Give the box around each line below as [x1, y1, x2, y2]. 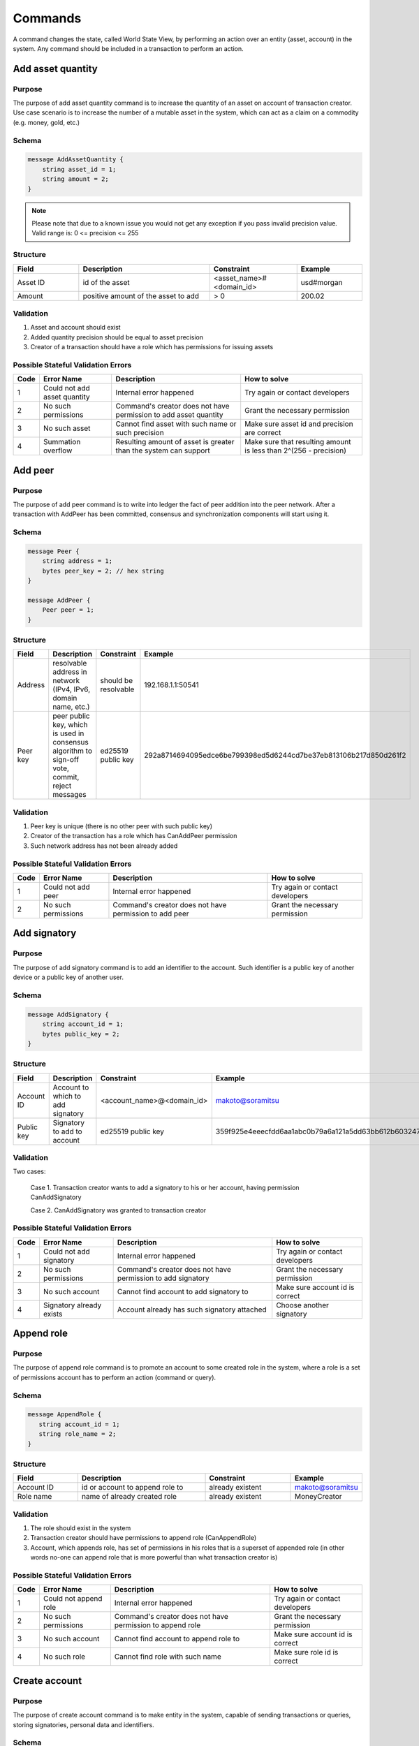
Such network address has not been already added [30, 842, 178, 850]
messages [52, 790, 87, 800]
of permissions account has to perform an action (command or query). [13, 1373, 216, 1381]
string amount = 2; [42, 175, 110, 183]
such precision [115, 428, 164, 438]
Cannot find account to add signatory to [117, 1286, 249, 1296]
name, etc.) [52, 702, 90, 712]
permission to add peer [112, 909, 189, 918]
